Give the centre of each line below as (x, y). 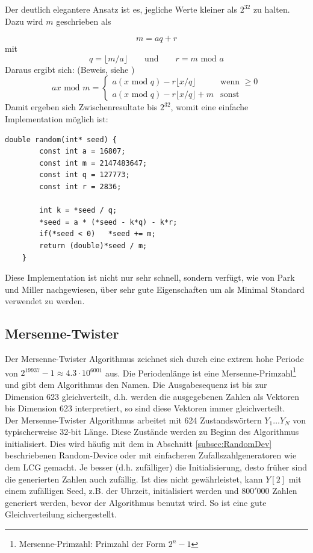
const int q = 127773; (85, 175)
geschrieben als (84, 21)
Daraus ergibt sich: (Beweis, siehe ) (70, 69)
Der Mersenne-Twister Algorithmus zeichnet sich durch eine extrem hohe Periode (154, 359)
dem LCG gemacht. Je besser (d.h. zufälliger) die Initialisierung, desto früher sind (156, 467)
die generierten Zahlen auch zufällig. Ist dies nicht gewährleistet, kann (134, 479)
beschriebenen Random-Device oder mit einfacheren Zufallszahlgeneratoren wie (151, 455)
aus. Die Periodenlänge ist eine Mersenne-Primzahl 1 (201, 372)
